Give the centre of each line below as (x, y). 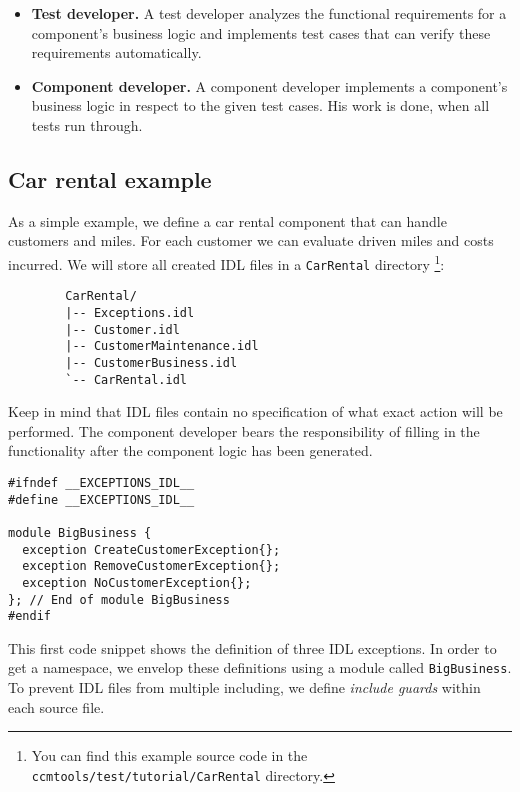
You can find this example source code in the (169, 755)
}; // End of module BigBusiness (119, 599)
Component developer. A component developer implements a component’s (269, 85)
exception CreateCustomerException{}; (151, 549)
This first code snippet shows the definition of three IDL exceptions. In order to (252, 647)
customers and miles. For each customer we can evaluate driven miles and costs (251, 240)
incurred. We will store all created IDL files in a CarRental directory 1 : (226, 262)
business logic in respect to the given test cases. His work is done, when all (260, 105)
